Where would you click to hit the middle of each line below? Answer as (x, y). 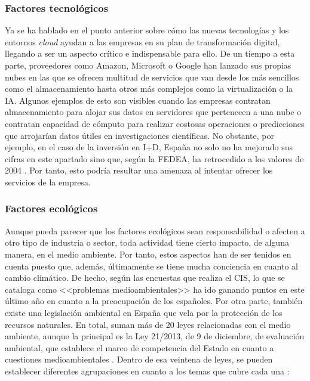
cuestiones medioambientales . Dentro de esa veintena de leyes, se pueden (139, 359)
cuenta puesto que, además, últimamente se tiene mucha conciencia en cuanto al (151, 266)
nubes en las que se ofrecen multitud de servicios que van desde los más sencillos (152, 77)
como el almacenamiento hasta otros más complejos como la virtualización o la (149, 89)
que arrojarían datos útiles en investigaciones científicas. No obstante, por (139, 135)
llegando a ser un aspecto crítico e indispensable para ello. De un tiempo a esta (150, 53)
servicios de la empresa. (48, 182)
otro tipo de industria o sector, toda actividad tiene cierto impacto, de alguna (147, 242)
